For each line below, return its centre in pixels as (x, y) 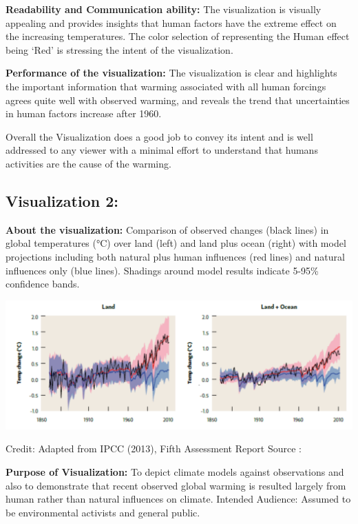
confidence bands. (43, 284)
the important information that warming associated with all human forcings (166, 86)
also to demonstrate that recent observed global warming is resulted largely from (176, 485)
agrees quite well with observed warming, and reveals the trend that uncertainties (178, 100)
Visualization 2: (62, 200)
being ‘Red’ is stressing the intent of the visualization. (119, 49)
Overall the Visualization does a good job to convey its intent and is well (159, 136)
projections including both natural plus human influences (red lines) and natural (175, 256)
